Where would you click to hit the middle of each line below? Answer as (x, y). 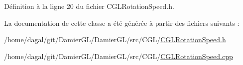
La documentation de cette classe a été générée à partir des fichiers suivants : (122, 23)
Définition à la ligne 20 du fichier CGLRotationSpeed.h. (89, 6)
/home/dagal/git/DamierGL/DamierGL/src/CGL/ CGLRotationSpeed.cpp (119, 56)
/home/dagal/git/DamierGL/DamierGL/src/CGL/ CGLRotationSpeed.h (115, 39)
